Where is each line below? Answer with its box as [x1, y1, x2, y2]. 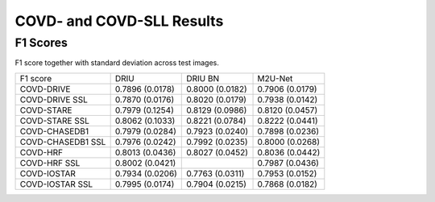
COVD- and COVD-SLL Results [14, 12, 224, 30]
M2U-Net [257, 72, 293, 84]
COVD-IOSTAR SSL [19, 178, 93, 189]
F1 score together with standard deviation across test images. [14, 58, 219, 68]
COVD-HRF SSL [19, 157, 81, 168]
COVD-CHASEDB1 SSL [19, 136, 106, 147]
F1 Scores [14, 35, 68, 50]
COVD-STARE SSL [19, 115, 90, 126]
